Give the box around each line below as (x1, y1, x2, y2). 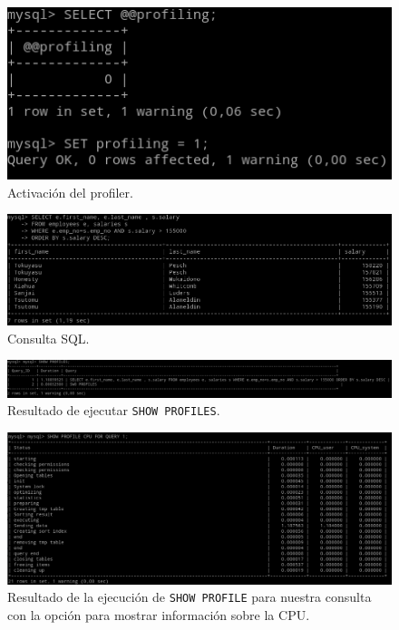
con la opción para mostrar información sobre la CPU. (7, 605, 310, 624)
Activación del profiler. (7, 182, 133, 201)
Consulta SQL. (7, 328, 90, 347)
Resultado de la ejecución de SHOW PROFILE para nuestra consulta (7, 587, 372, 606)
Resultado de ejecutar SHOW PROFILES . (7, 401, 220, 420)
